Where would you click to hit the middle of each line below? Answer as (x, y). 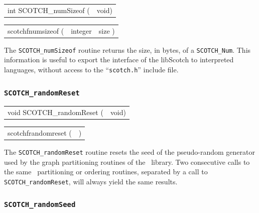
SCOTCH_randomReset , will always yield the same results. (91, 181)
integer (81, 30)
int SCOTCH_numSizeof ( (49, 10)
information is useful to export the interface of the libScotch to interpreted (119, 60)
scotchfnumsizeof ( (36, 30)
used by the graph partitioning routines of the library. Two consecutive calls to (127, 162)
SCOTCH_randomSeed (40, 205)
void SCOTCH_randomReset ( (55, 112)
